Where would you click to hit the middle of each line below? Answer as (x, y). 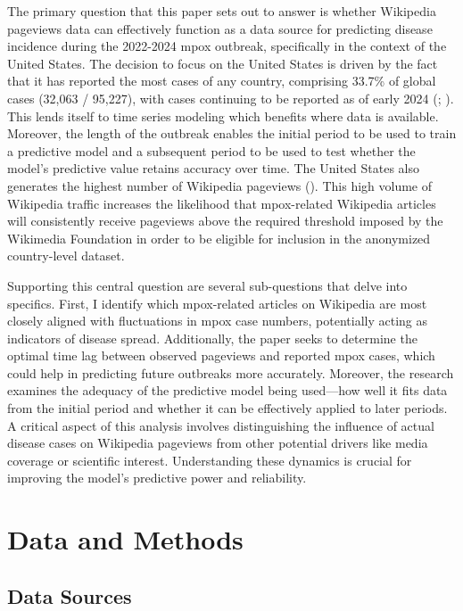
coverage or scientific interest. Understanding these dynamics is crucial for (210, 460)
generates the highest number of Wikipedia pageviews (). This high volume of (219, 185)
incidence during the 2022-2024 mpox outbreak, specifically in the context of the (227, 46)
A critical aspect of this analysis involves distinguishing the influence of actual (221, 425)
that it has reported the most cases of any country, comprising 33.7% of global (222, 81)
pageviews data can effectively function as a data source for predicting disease (220, 28)
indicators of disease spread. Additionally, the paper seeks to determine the (212, 338)
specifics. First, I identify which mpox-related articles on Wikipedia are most (217, 303)
